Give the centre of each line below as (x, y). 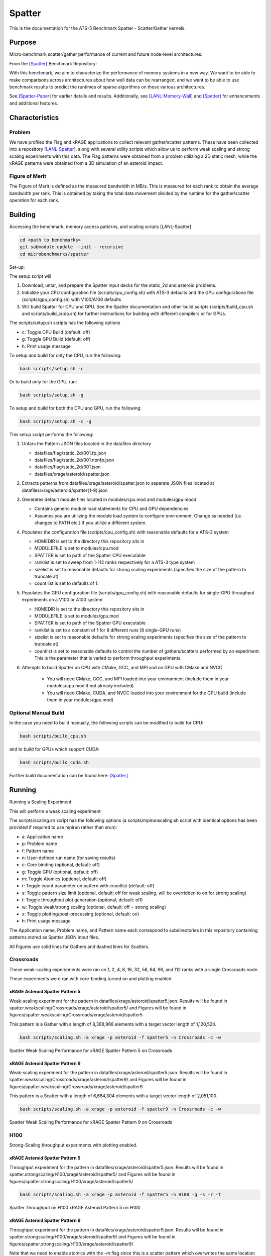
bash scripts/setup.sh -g (52, 395)
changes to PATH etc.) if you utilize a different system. (90, 523)
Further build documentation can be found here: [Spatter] (69, 776)
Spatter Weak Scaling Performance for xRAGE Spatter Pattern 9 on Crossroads (91, 1122)
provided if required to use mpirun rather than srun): (63, 827)
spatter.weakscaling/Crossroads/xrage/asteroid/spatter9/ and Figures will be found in (98, 1080)
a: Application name (42, 836)
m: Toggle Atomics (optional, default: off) (64, 879)
